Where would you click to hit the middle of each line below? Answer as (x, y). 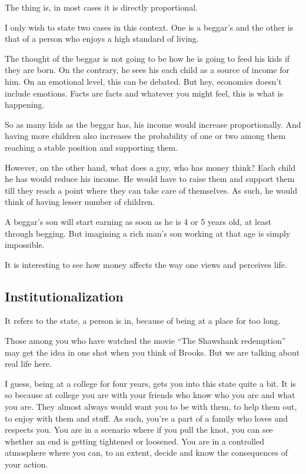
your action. (26, 464)
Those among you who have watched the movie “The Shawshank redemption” (145, 341)
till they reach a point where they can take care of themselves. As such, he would (151, 190)
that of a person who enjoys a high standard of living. (102, 39)
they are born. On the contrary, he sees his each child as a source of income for (147, 70)
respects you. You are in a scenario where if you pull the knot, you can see (139, 430)
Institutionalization (64, 296)
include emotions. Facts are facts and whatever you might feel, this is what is (144, 93)
